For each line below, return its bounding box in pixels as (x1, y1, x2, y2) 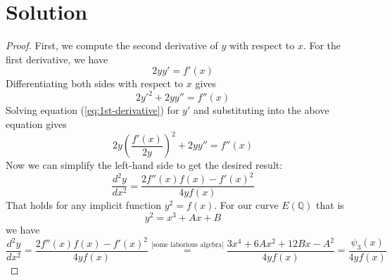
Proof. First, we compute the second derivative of (6, 38, 218, 53)
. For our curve (214, 198, 279, 212)
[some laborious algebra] (151, 241, 224, 248)
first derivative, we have (6, 51, 108, 66)
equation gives (6, 117, 67, 131)
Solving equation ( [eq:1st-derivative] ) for (6, 103, 179, 117)
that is (316, 198, 344, 212)
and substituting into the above (193, 103, 329, 117)
